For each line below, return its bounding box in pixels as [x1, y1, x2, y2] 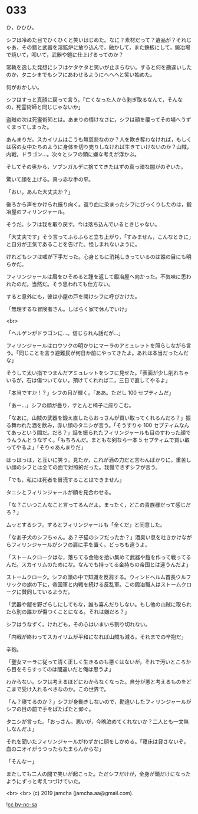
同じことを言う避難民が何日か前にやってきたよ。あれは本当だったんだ [18, 349, 189, 356]
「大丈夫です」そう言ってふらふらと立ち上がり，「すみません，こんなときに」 [6, 233, 192, 240]
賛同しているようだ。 [21, 588, 74, 595]
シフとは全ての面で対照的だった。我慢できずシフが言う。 [21, 464, 161, 471]
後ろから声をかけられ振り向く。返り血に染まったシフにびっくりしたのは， [6, 201, 187, 208]
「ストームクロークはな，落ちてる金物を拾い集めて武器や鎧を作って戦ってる [6, 553, 192, 560]
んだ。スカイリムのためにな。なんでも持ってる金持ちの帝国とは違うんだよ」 [6, 561, 192, 568]
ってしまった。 [16, 123, 52, 130]
